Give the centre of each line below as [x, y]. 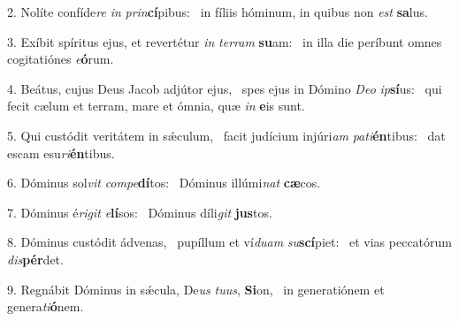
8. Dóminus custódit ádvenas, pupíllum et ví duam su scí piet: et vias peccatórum [229, 242]
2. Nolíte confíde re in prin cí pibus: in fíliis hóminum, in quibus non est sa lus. [218, 11]
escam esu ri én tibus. [61, 153]
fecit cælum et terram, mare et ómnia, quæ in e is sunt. [156, 106]
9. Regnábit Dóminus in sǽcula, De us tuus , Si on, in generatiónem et [196, 289]
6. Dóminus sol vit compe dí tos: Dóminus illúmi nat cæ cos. [164, 183]
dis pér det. [35, 259]
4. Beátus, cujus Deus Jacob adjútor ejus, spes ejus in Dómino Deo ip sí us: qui [225, 88]
